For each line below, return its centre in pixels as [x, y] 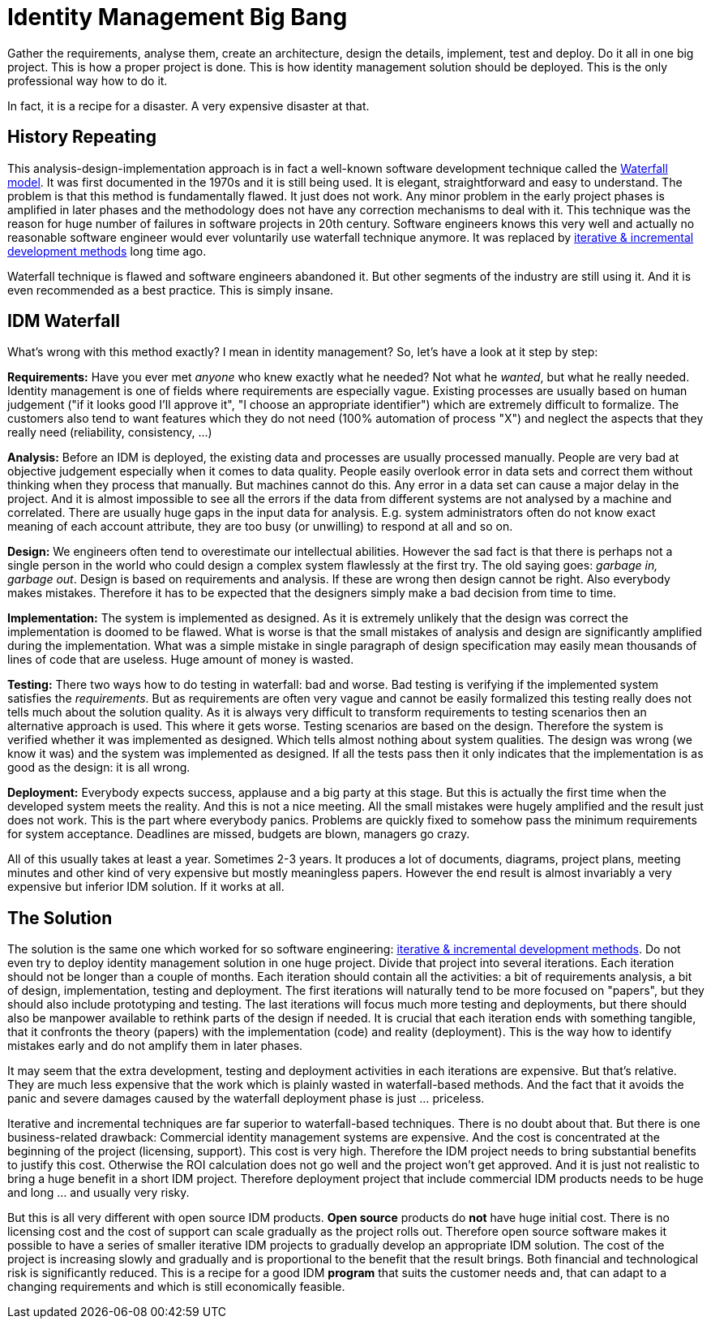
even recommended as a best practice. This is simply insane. [171, 290]
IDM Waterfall [64, 321]
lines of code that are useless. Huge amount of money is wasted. [181, 660]
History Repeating [82, 137]
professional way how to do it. [88, 80]
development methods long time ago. [107, 251]
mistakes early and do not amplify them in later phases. [155, 1046]
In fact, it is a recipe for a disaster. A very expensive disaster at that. [188, 105]
